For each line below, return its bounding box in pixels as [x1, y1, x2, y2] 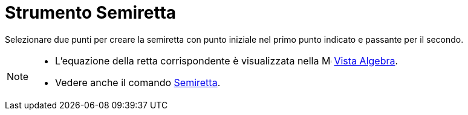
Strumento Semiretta [5, 2, 177, 23]
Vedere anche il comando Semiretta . [55, 76, 221, 89]
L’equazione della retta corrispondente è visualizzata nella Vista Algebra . [55, 54, 398, 67]
